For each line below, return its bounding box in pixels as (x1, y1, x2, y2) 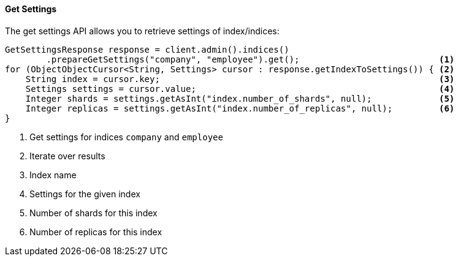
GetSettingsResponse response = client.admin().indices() (5, 44, 289, 55)
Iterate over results (29, 150, 105, 161)
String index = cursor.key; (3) (25, 74, 455, 84)
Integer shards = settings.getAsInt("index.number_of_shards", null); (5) (25, 93, 455, 104)
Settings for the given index (29, 188, 140, 199)
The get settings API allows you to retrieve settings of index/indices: (5, 25, 280, 36)
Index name (29, 169, 77, 180)
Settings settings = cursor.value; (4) (25, 83, 455, 94)
